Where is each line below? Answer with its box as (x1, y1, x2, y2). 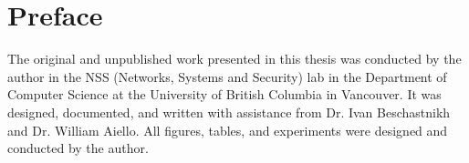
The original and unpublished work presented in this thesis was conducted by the (7, 49, 462, 68)
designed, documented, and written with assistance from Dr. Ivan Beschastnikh (7, 102, 451, 121)
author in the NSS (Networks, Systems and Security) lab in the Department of (7, 66, 447, 86)
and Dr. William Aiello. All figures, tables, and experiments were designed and (7, 120, 448, 139)
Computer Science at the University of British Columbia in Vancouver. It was (7, 85, 442, 104)
